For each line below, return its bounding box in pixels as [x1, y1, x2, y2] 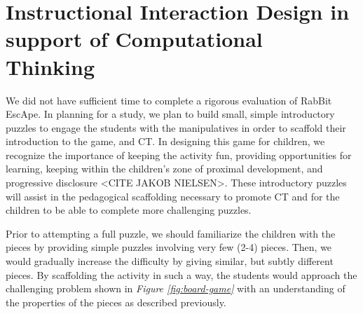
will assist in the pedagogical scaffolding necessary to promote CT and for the [6, 189, 340, 203]
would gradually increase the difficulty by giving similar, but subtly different [6, 254, 334, 268]
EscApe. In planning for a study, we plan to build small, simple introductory [6, 107, 335, 121]
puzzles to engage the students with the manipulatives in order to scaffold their [6, 120, 346, 135]
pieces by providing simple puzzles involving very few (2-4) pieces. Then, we [6, 240, 332, 254]
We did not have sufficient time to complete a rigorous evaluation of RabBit [6, 93, 332, 107]
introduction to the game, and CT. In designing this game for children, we [6, 134, 325, 149]
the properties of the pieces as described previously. [6, 294, 226, 309]
